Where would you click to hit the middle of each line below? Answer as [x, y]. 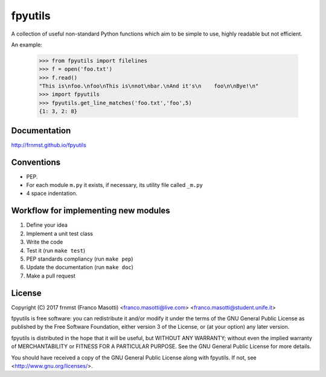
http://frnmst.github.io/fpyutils [49, 145]
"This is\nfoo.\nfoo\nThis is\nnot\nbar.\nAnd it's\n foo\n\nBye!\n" [149, 86]
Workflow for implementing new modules [91, 211]
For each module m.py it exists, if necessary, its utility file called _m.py [115, 185]
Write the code [45, 242]
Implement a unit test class [60, 233]
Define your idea [47, 225]
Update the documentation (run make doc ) [80, 267]
